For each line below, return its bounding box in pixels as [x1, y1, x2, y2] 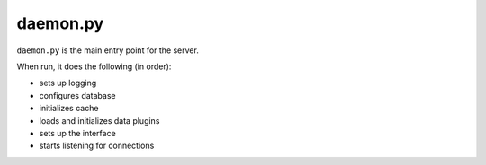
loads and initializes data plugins [39, 115, 160, 126]
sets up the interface [39, 127, 116, 138]
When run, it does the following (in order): [16, 61, 172, 72]
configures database [39, 90, 116, 100]
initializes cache [39, 103, 99, 114]
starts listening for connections [39, 140, 155, 152]
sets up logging [39, 77, 97, 89]
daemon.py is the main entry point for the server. [16, 45, 200, 56]
